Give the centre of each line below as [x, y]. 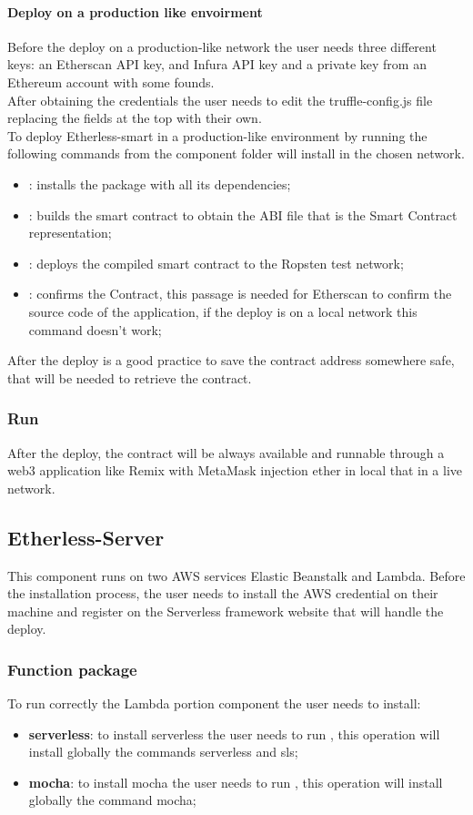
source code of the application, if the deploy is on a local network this [223, 311]
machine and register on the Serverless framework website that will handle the [226, 611]
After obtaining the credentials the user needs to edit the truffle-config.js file [220, 100]
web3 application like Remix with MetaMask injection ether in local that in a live [235, 470]
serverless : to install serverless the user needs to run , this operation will [234, 733]
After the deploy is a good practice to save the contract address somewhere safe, [231, 360]
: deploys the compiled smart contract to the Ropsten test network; [216, 263]
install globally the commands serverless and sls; [163, 752]
